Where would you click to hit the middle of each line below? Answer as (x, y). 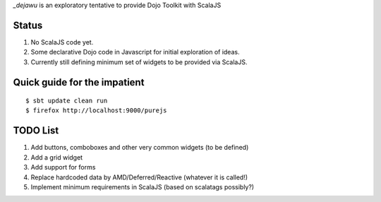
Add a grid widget (57, 157)
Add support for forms (63, 167)
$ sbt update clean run (67, 101)
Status (28, 25)
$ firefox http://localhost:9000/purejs (96, 111)
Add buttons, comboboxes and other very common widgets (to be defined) (140, 148)
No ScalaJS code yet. (62, 42)
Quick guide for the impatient (79, 82)
